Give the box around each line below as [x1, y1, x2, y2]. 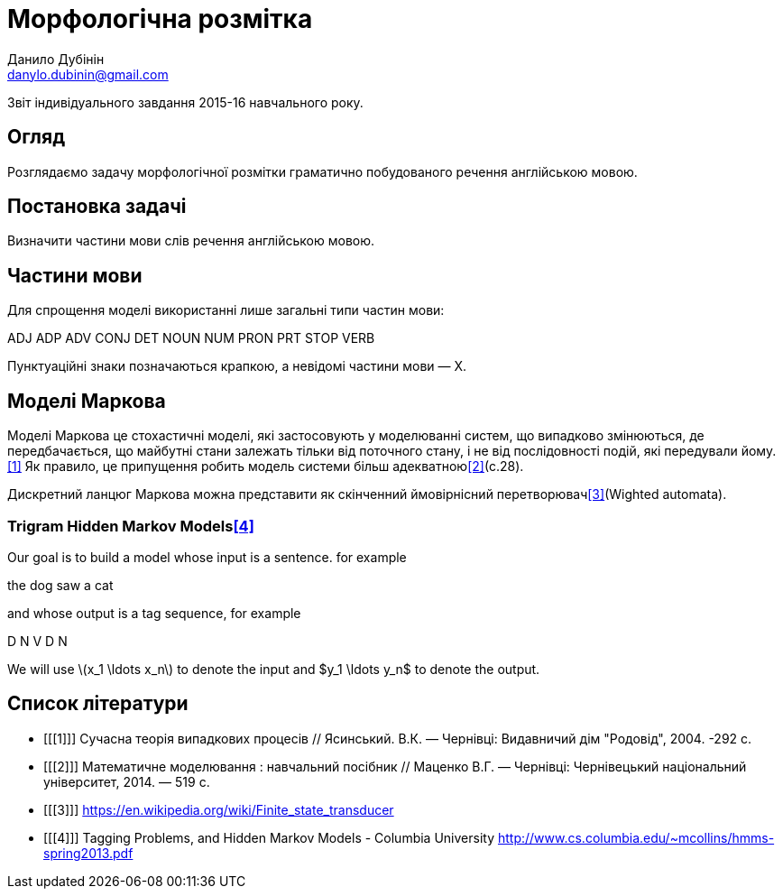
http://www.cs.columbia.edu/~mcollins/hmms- [497, 829, 775, 845]
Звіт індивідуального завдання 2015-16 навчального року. [7, 94, 364, 110]
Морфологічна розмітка [7, 4, 313, 34]
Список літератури [7, 692, 189, 716]
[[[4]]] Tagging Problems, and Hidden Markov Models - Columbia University [43, 829, 495, 845]
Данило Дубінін [7, 51, 105, 67]
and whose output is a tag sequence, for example [7, 605, 301, 621]
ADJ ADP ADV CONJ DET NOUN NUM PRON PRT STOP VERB [7, 330, 375, 346]
